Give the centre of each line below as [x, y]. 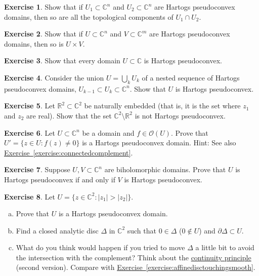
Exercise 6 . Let [30, 132]
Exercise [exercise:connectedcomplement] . [69, 152]
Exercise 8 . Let [30, 196]
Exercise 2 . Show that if [44, 34]
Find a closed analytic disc [57, 230]
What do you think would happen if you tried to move [100, 247]
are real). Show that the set [69, 115]
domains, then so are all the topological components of [89, 16]
